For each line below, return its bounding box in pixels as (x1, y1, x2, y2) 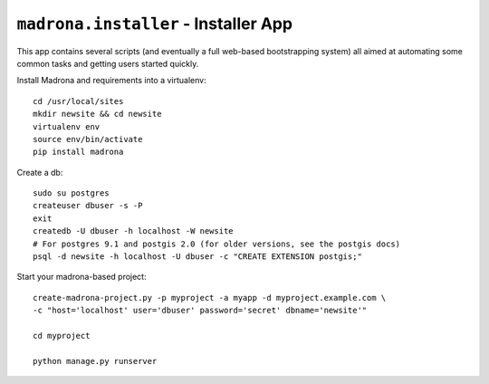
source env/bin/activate (33, 134, 143, 144)
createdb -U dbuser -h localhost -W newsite (33, 226, 235, 236)
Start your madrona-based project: (16, 272, 147, 283)
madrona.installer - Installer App (16, 14, 293, 34)
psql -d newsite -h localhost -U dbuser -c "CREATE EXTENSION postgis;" (33, 252, 362, 262)
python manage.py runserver (33, 356, 158, 366)
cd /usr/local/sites (33, 96, 124, 106)
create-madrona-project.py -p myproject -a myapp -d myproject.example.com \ (33, 293, 387, 302)
